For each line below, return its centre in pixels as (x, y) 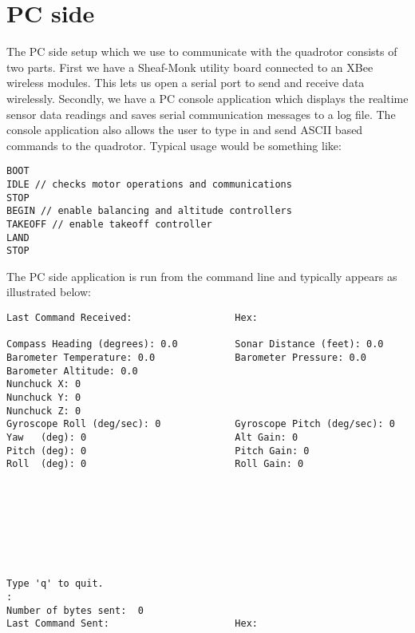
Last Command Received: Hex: (132, 318)
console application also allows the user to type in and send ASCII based (185, 130)
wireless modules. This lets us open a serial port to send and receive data (186, 83)
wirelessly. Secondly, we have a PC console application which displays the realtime (207, 98)
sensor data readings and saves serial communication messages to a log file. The (201, 114)
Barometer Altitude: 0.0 (72, 371)
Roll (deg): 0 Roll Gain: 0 (155, 464)
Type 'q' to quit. (55, 584)
